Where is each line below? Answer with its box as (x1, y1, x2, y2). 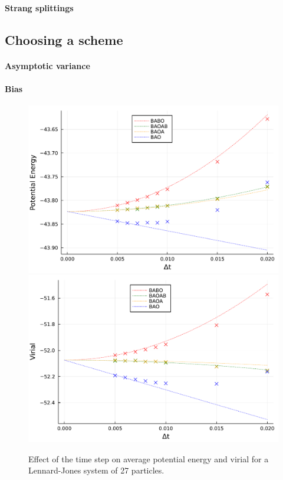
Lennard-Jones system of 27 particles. (28, 464, 164, 476)
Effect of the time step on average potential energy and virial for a (28, 452, 269, 465)
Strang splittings (5, 1, 74, 14)
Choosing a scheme (5, 30, 123, 48)
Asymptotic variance (5, 59, 90, 71)
